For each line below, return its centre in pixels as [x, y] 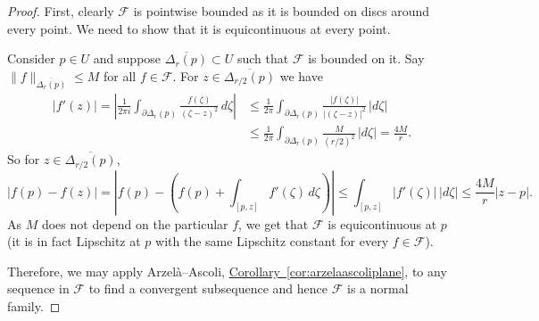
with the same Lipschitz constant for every [272, 241]
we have [301, 75]
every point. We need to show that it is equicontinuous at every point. [199, 28]
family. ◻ [34, 305]
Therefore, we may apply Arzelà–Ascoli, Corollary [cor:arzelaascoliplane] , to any [227, 271]
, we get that [274, 223]
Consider [31, 58]
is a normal [377, 288]
